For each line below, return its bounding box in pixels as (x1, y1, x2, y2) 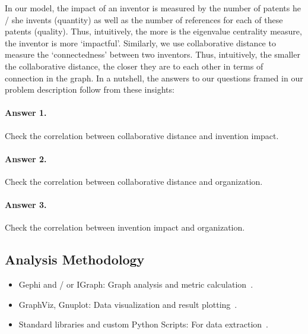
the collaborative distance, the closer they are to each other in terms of (5, 59, 263, 72)
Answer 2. (5, 152, 47, 165)
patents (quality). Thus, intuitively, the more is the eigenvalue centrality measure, (5, 25, 302, 37)
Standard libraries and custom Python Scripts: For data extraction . (18, 318, 268, 330)
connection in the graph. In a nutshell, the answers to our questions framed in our (5, 71, 303, 84)
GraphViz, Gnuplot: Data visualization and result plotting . (18, 298, 237, 310)
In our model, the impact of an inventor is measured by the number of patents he (5, 2, 301, 14)
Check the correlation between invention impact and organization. (5, 221, 245, 234)
